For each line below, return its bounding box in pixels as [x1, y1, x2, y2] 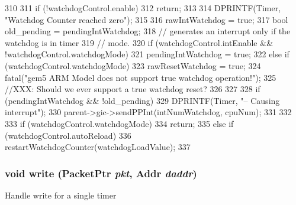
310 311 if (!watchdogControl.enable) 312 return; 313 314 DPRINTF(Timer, [5, 2, 281, 14]
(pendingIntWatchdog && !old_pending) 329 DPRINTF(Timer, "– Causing [5, 94, 280, 106]
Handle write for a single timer [5, 188, 117, 201]
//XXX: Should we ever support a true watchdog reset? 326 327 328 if [5, 83, 260, 95]
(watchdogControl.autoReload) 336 [5, 129, 131, 141]
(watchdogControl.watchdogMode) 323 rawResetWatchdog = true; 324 [5, 59, 261, 71]
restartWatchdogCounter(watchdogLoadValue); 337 [5, 141, 191, 153]
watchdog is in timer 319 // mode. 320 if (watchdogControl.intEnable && [5, 36, 274, 48]
